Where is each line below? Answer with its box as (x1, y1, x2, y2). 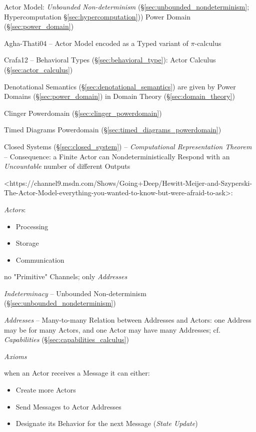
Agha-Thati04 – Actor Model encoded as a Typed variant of (4, 37, 188, 48)
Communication (15, 254, 64, 265)
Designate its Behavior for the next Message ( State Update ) (15, 418, 198, 429)
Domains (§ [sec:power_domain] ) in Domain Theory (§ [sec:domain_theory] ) (4, 91, 235, 101)
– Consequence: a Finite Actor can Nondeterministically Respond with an (4, 151, 230, 161)
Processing (15, 221, 48, 231)
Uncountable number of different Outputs (4, 161, 130, 171)
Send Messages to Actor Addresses (15, 401, 121, 412)
